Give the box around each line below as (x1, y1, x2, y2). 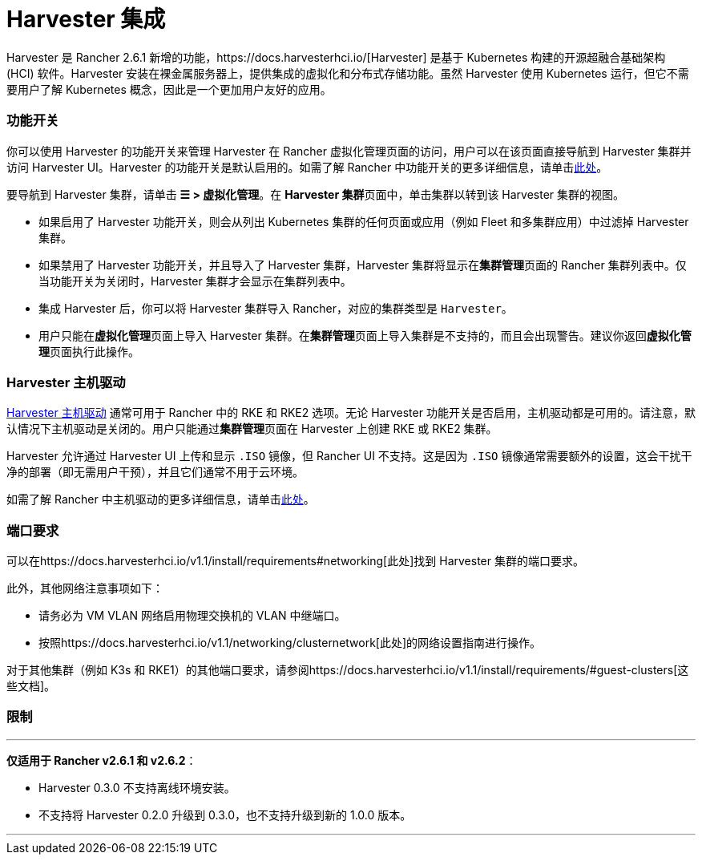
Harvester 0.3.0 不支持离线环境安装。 (38, 780, 236, 794)
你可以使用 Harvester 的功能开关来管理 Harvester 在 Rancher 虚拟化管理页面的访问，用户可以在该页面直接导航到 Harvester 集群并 (6, 143, 692, 158)
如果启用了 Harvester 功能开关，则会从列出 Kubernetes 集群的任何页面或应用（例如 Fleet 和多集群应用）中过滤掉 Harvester (38, 214, 689, 228)
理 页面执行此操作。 (38, 344, 139, 358)
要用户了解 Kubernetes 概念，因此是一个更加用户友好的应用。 (6, 82, 332, 96)
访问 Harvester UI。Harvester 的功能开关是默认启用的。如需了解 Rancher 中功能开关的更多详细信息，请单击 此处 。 (6, 160, 608, 174)
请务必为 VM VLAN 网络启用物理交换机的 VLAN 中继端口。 (38, 608, 346, 622)
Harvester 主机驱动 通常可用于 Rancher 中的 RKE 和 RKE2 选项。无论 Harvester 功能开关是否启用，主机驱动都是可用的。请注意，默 (6, 406, 696, 420)
